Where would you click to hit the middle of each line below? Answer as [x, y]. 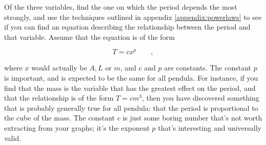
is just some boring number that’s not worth [192, 118]
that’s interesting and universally [210, 128]
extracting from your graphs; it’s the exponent [77, 128]
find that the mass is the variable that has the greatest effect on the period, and [130, 88]
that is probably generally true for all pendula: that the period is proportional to [131, 107]
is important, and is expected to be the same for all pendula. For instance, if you [131, 78]
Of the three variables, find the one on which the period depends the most [121, 7]
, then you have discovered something [200, 98]
